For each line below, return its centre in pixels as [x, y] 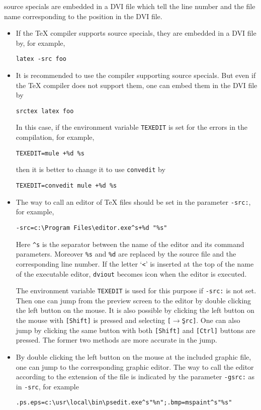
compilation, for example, [55, 137]
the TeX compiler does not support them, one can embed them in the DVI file [137, 85]
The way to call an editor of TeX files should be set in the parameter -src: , [133, 201]
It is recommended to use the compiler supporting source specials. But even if [136, 75]
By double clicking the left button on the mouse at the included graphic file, [134, 356]
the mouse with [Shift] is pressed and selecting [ [93, 320]
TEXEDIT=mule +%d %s [50, 153]
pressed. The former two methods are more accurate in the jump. [116, 340]
